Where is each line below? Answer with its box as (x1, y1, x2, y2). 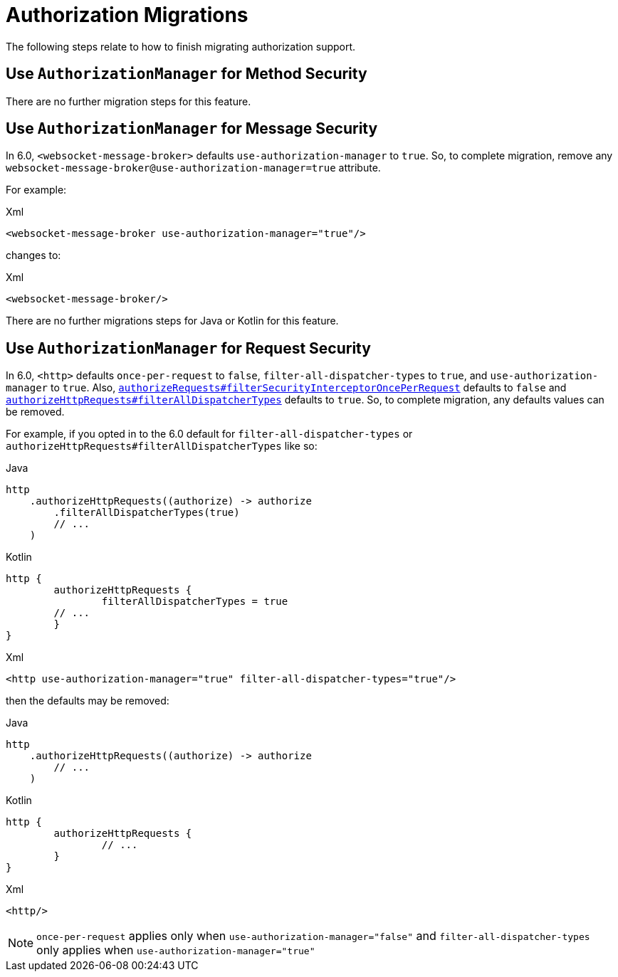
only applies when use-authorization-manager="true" (36, 943, 315, 958)
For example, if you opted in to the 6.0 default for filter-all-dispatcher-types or (6, 428, 413, 440)
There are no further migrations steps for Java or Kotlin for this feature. (6, 315, 339, 327)
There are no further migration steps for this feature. (6, 95, 251, 107)
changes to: (6, 249, 61, 262)
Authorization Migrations (6, 3, 248, 27)
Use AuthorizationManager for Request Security (6, 339, 371, 357)
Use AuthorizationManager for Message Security (6, 120, 378, 138)
